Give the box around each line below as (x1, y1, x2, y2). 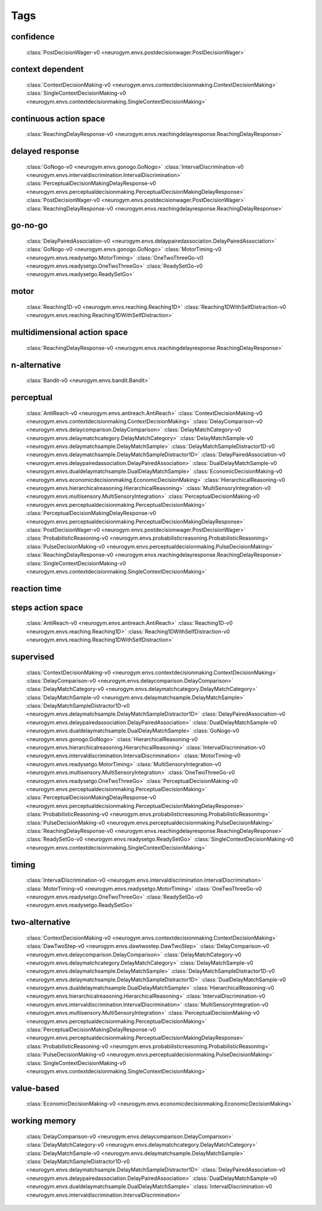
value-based (11, 1083, 60, 1094)
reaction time (11, 583, 62, 593)
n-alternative (11, 360, 61, 370)
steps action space (11, 602, 83, 612)
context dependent (11, 64, 84, 75)
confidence (11, 32, 55, 42)
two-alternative (11, 917, 71, 927)
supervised (11, 652, 55, 662)
